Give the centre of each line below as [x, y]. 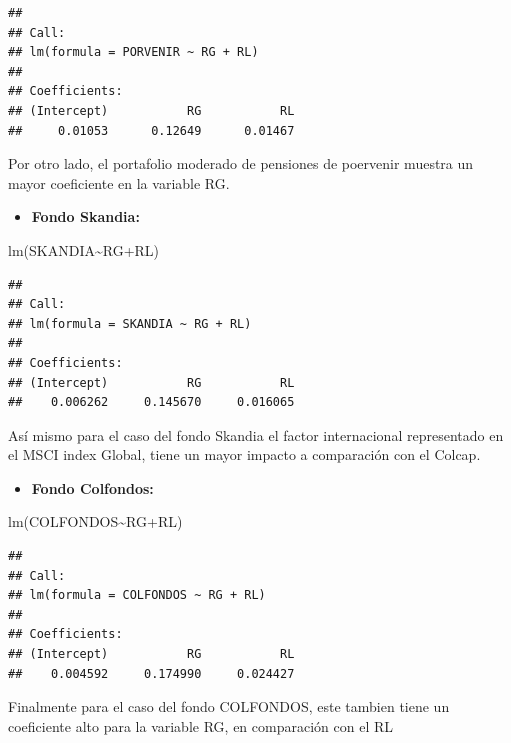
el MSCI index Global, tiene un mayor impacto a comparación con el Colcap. [244, 454]
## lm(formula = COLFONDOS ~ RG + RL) [137, 595]
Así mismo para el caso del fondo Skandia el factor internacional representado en [256, 434]
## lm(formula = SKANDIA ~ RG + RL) [130, 323]
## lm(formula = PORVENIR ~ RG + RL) [133, 52]
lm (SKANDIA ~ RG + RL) [84, 249]
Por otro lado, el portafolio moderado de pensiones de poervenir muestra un [241, 163]
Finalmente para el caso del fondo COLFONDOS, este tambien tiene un [229, 706]
